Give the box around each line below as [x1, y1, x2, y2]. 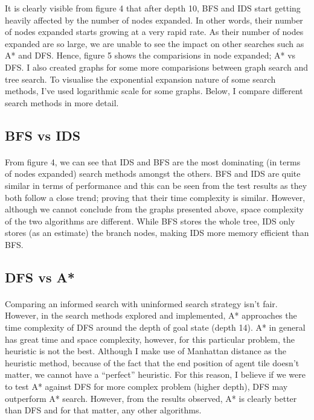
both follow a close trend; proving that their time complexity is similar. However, [5, 191, 306, 203]
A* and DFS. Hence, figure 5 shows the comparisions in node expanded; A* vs [5, 49, 296, 62]
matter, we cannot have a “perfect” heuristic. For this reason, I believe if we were [5, 368, 306, 381]
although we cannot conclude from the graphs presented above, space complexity [5, 203, 304, 215]
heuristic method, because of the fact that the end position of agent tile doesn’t [5, 356, 300, 369]
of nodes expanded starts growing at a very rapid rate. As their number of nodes [5, 25, 304, 38]
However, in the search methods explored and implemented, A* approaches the [5, 309, 297, 322]
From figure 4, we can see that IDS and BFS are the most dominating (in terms [5, 155, 301, 168]
